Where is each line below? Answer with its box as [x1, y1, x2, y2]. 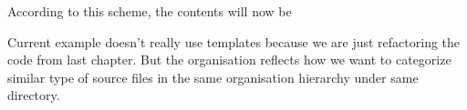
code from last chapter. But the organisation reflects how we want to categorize [7, 50, 451, 69]
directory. [7, 85, 60, 105]
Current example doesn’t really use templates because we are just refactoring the [7, 32, 461, 51]
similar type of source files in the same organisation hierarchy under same [7, 67, 419, 86]
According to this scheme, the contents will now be [7, 2, 292, 20]
